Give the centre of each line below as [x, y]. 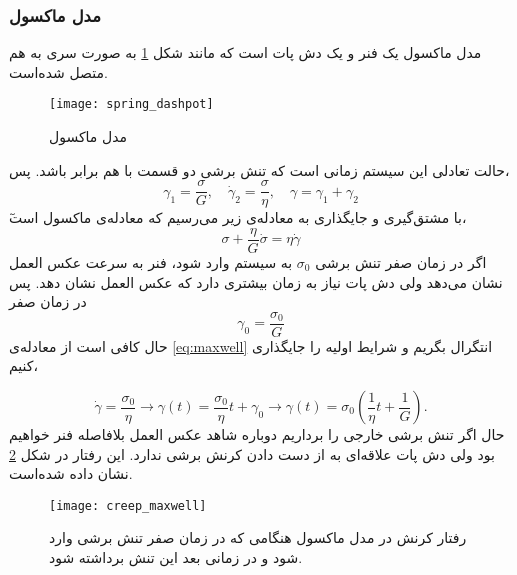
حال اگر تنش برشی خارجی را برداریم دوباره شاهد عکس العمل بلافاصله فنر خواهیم [257, 434]
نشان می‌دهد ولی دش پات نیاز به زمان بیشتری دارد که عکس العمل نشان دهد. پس [256, 281]
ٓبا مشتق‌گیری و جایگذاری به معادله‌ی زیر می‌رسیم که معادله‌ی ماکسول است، [238, 217]
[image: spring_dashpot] [131, 104]
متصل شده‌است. [58, 71]
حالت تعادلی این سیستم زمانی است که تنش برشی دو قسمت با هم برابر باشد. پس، [259, 169]
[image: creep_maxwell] [128, 505]
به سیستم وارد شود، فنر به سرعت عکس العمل [151, 261]
